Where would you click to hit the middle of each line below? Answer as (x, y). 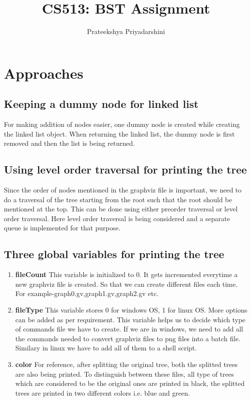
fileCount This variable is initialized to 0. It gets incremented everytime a (126, 274)
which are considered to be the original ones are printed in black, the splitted (130, 383)
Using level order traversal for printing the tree (125, 169)
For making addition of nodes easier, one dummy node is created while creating (122, 124)
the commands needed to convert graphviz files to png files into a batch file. (128, 338)
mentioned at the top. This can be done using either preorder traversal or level (121, 209)
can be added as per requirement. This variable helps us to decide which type (130, 319)
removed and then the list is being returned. (70, 143)
